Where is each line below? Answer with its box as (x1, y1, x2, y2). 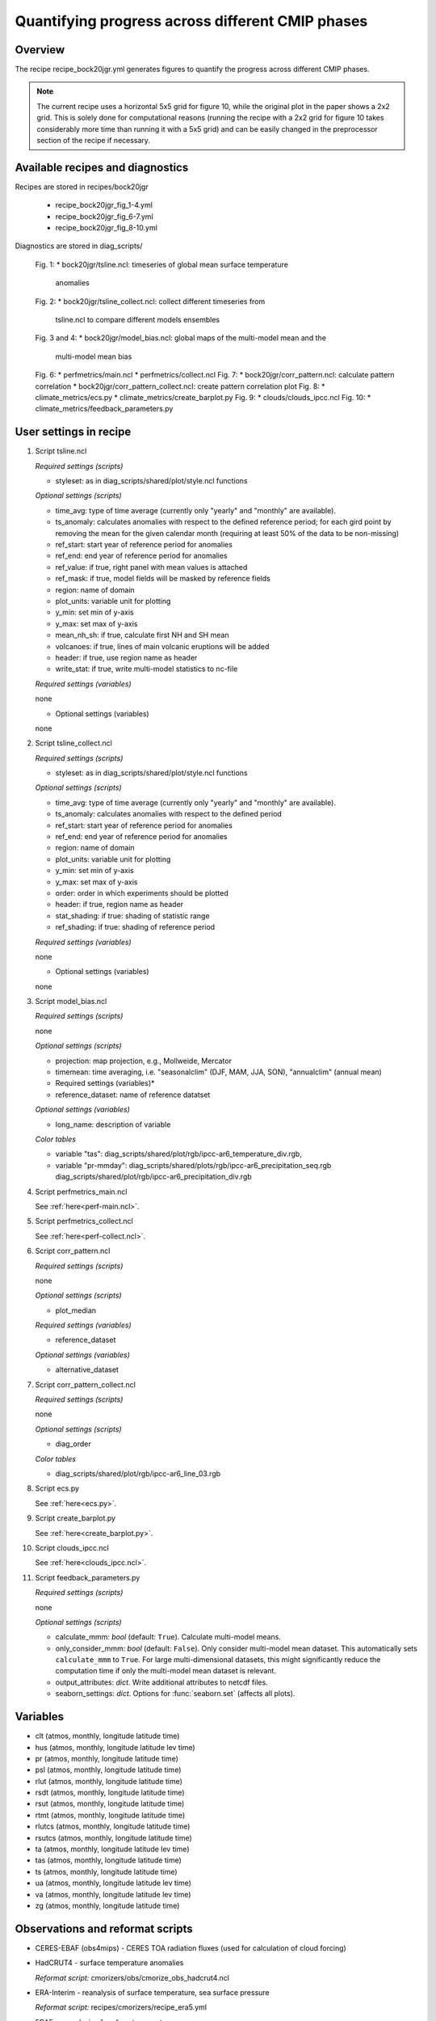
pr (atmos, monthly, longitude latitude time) (35, 1753, 179, 1763)
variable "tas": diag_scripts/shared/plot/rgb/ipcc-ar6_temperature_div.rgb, (55, 1149, 302, 1159)
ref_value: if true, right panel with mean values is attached (55, 562, 248, 572)
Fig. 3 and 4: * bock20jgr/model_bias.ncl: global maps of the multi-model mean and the (35, 333, 327, 343)
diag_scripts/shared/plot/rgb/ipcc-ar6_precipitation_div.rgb (55, 1172, 252, 1182)
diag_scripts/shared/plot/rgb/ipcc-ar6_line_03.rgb (55, 1468, 221, 1479)
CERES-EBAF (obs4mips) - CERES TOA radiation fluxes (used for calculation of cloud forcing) (35, 1943, 346, 1952)
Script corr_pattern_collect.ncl (35, 1379, 136, 1390)
